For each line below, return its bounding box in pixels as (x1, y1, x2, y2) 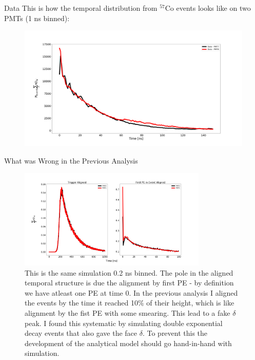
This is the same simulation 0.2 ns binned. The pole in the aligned (25, 267, 233, 278)
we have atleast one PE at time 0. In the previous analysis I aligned (25, 287, 238, 298)
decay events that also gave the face (25, 328, 138, 338)
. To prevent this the (142, 328, 208, 338)
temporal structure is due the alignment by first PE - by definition (25, 277, 234, 288)
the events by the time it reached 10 (25, 297, 138, 308)
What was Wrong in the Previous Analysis (4, 155, 138, 166)
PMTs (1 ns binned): (4, 12, 70, 23)
